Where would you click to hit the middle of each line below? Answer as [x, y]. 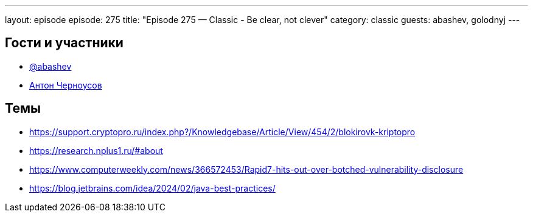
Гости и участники [64, 43]
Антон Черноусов [66, 85]
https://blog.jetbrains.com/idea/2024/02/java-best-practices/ [152, 188]
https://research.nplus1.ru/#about [96, 150]
